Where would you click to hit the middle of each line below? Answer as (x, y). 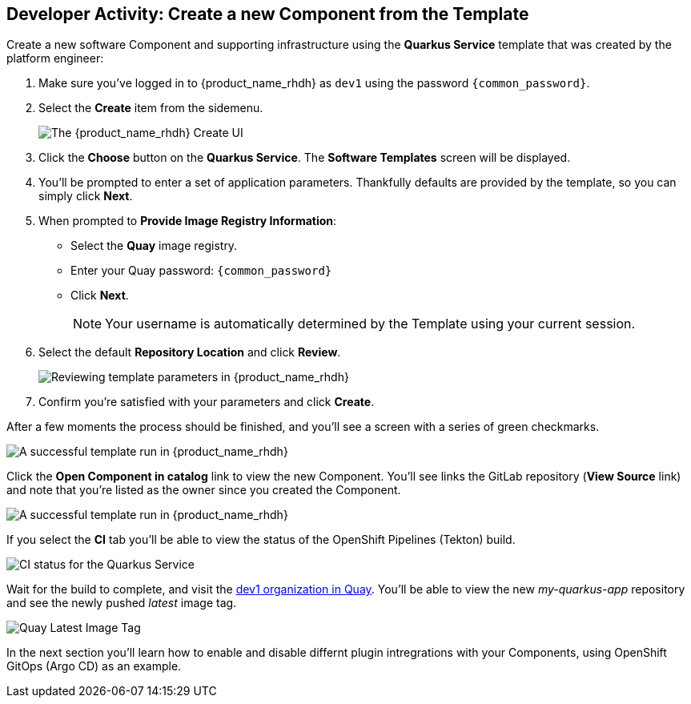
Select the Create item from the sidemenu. (151, 108)
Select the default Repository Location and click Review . (190, 352)
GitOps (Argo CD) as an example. (94, 666)
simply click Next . (86, 196)
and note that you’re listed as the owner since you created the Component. (204, 490)
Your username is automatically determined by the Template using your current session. (370, 324)
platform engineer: (55, 58)
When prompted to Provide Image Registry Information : (188, 221)
